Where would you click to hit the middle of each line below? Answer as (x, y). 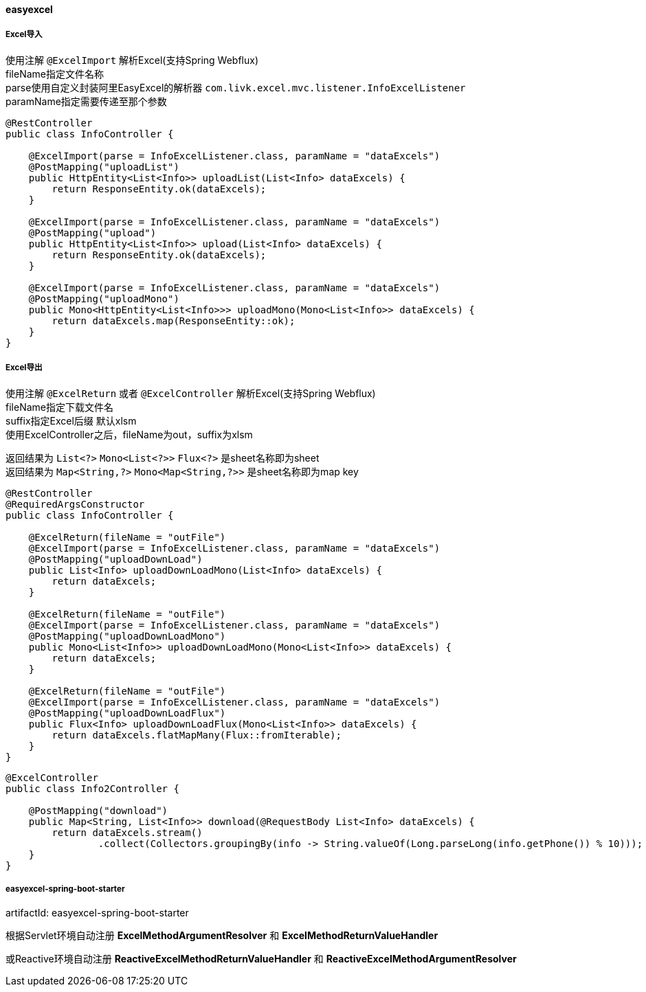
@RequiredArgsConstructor (75, 504)
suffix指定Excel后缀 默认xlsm (71, 420)
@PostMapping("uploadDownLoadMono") (127, 636)
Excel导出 (24, 368)
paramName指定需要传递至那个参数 (86, 101)
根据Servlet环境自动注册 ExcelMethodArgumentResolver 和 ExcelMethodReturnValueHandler (222, 936)
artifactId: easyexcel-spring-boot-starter (97, 913)
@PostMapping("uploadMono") (104, 298)
